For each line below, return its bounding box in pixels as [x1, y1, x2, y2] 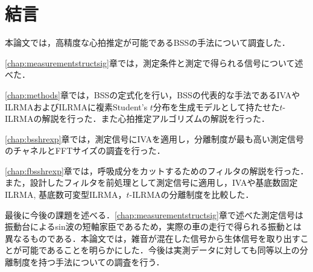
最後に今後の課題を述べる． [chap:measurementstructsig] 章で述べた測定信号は [5, 208, 303, 221]
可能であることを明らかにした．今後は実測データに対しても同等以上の [21, 244, 300, 256]
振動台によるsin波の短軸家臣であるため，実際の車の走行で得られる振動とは [5, 220, 302, 233]
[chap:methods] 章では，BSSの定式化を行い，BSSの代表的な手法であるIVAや [5, 88, 300, 101]
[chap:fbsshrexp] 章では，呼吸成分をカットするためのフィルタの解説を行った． [5, 164, 309, 177]
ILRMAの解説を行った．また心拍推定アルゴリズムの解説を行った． [5, 112, 270, 125]
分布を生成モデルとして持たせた [153, 100, 280, 113]
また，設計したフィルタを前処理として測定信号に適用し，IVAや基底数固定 [5, 176, 298, 189]
